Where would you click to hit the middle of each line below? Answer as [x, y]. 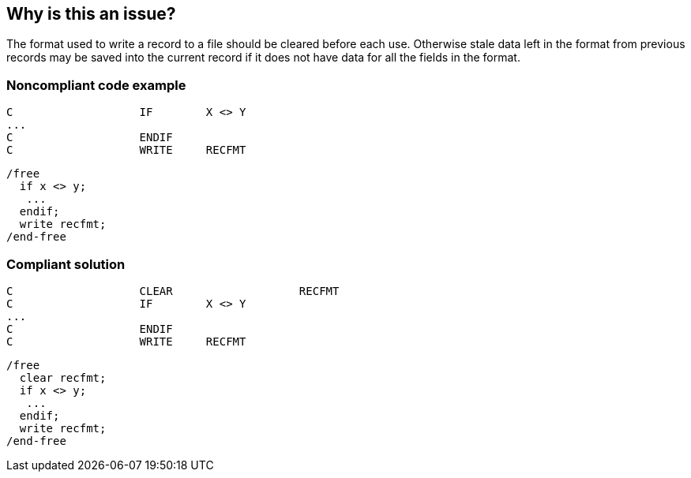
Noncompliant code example [96, 85]
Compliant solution [66, 264]
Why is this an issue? [91, 14]
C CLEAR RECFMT [173, 291]
